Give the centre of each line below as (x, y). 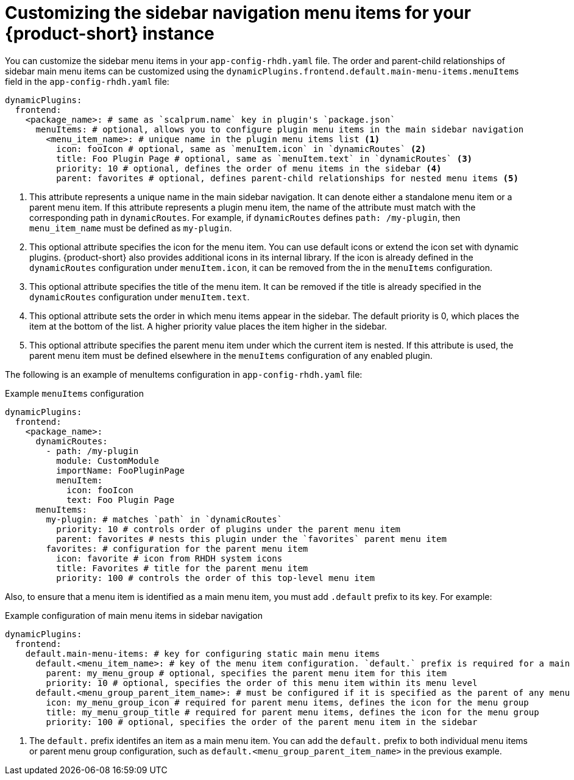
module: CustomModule (108, 460)
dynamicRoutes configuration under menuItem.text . (140, 297)
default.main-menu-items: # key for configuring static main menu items (203, 653)
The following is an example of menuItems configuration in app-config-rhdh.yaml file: (184, 374)
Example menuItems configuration (74, 393)
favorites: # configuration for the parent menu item (177, 548)
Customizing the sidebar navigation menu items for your (238, 13)
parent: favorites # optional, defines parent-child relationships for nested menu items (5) (287, 178)
